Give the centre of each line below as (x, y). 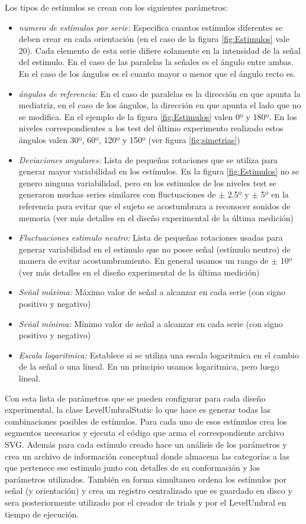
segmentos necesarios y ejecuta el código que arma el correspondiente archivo (144, 433)
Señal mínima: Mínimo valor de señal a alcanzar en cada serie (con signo (151, 323)
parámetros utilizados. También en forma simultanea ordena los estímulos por (146, 479)
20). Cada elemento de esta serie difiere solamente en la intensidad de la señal (160, 50)
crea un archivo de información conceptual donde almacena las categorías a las (147, 456)
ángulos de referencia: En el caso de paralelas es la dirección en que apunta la (160, 93)
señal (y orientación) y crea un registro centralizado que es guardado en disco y (149, 491)
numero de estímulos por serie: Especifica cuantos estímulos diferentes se (151, 27)
